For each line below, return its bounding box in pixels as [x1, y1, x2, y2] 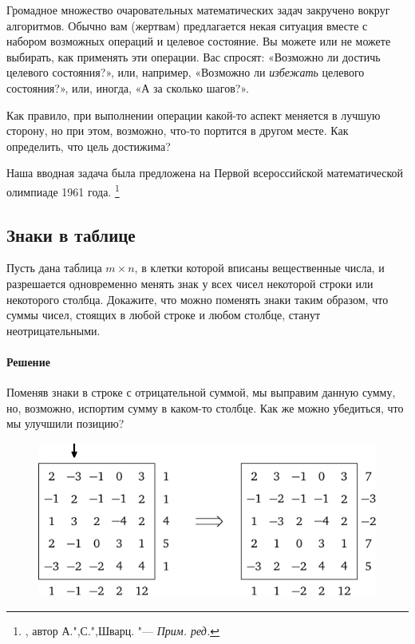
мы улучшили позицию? [6, 415, 125, 432]
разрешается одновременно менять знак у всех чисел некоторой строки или [6, 275, 373, 291]
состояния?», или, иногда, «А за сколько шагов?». [6, 79, 249, 96]
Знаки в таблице [6, 222, 136, 247]
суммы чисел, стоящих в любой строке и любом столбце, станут [6, 306, 321, 323]
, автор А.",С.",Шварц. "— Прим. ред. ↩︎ [25, 622, 219, 639]
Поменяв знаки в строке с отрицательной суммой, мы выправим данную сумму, [6, 384, 396, 401]
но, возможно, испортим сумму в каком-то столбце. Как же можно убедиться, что [6, 399, 404, 416]
